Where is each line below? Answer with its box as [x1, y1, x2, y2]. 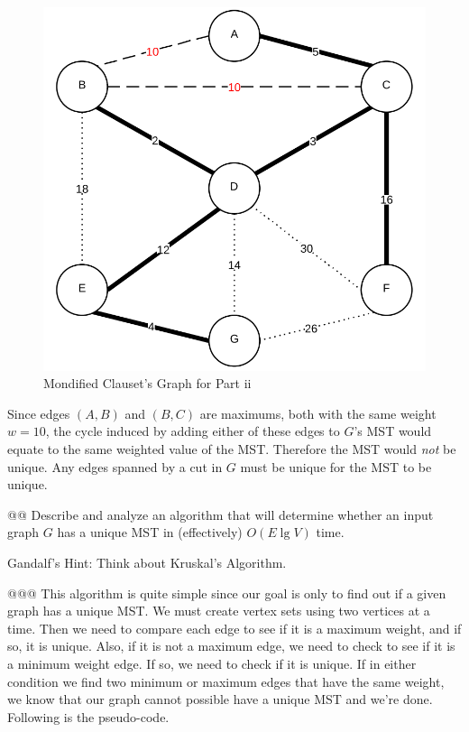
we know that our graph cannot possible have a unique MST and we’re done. [7, 690, 433, 709]
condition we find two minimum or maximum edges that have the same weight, [7, 672, 445, 690]
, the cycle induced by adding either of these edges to [45, 422, 340, 440]
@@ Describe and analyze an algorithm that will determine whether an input [7, 505, 434, 524]
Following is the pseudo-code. [7, 707, 170, 726]
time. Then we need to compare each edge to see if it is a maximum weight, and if [7, 618, 462, 637]
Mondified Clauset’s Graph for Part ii [43, 374, 252, 393]
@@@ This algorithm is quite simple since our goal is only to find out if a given [7, 583, 446, 602]
